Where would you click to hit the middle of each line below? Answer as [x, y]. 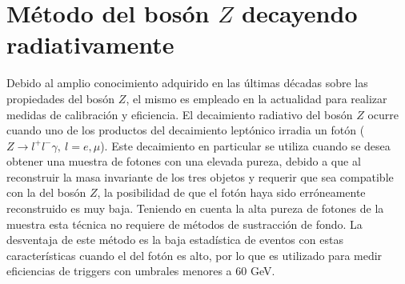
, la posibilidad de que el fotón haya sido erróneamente [231, 192]
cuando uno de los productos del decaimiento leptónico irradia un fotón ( [186, 130]
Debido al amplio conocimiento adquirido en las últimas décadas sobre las [187, 83]
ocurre [383, 114]
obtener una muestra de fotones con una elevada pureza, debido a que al [184, 161]
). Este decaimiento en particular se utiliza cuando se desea [245, 145]
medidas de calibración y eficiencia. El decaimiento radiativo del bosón [180, 114]
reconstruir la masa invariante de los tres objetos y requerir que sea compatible [200, 176]
